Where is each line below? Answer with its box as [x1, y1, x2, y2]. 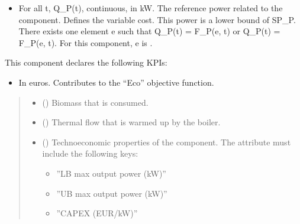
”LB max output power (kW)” [56, 167, 166, 179]
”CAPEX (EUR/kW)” [56, 207, 138, 219]
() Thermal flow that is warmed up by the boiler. [42, 116, 221, 128]
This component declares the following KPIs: [5, 56, 167, 69]
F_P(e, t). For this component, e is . [18, 36, 153, 48]
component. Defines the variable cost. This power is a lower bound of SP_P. [18, 13, 296, 25]
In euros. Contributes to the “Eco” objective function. [18, 76, 214, 88]
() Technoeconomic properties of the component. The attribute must [42, 135, 291, 148]
